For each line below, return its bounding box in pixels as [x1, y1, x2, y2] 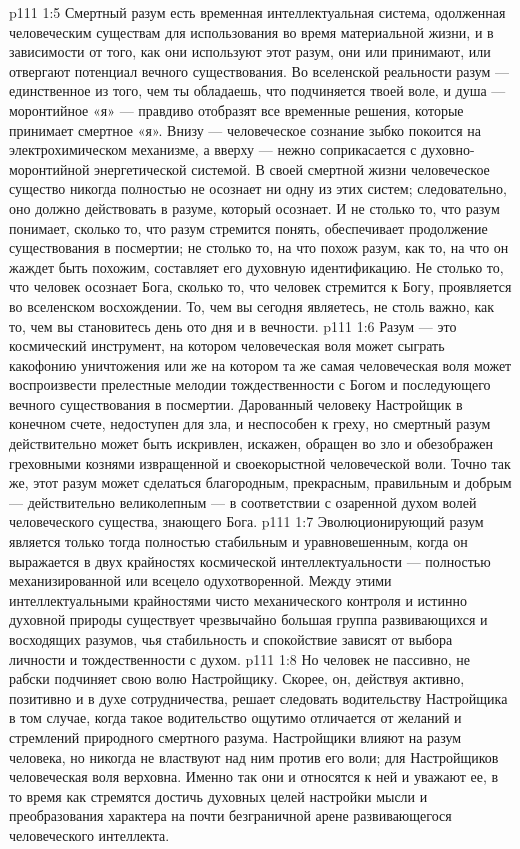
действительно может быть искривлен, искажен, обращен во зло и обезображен [9, 433, 494, 454]
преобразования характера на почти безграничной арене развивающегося [9, 805, 452, 826]
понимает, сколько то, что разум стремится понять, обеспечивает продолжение [9, 217, 488, 238]
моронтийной [9, 158, 90, 179]
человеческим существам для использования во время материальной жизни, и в [9, 21, 494, 42]
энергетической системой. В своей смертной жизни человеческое [94, 158, 490, 179]
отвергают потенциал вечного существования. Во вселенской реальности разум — [9, 60, 510, 81]
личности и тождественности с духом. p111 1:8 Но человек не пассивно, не [9, 648, 471, 669]
